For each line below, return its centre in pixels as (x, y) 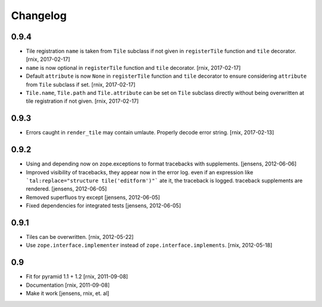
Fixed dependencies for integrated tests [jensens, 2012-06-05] (103, 205)
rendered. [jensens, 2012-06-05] (66, 189)
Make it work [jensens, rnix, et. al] (68, 293)
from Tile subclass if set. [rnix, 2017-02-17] (81, 84)
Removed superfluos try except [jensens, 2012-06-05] (93, 197)
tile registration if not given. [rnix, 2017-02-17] (82, 101)
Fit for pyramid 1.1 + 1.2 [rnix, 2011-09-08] (77, 277)
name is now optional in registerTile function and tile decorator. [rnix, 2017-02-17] (133, 67)
